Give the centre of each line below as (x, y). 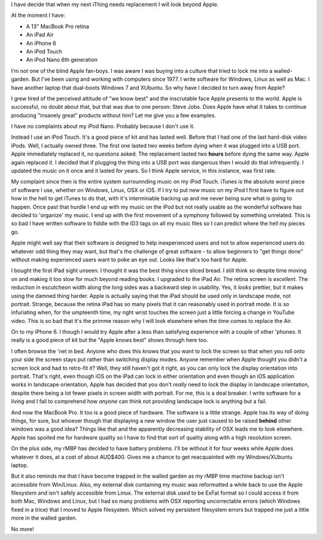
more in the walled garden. (44, 518)
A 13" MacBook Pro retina (58, 26)
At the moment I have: (38, 16)
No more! (22, 529)
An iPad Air (40, 35)
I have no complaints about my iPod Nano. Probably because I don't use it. (103, 126)
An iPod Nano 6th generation (62, 60)
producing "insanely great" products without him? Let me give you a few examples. (114, 115)
